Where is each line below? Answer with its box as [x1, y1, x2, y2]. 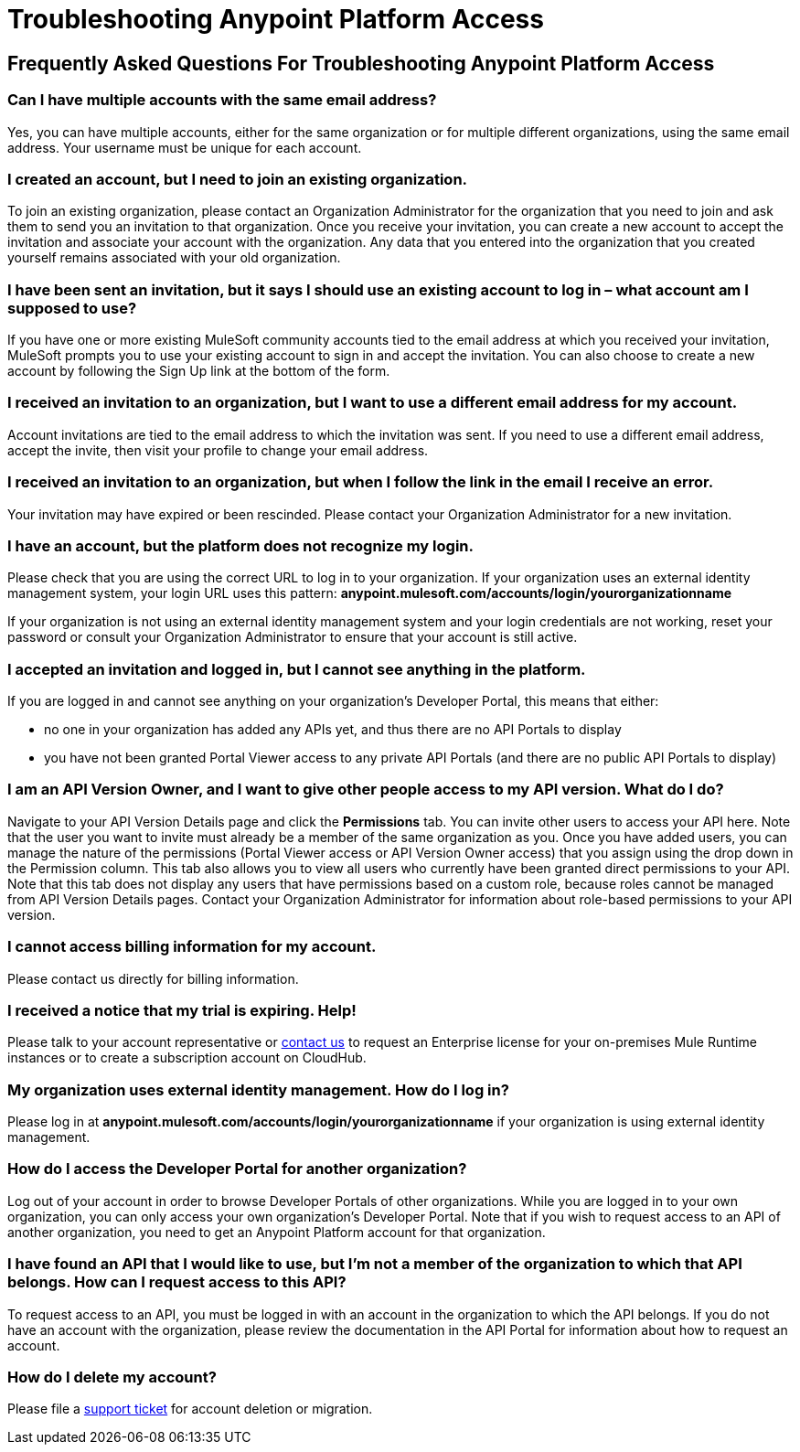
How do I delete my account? [7, 1367, 217, 1386]
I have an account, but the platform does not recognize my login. [7, 536, 474, 555]
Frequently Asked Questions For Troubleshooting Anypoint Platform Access [7, 51, 715, 75]
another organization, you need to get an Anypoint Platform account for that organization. [7, 1223, 546, 1240]
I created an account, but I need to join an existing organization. [7, 169, 468, 188]
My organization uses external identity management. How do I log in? [7, 1080, 509, 1099]
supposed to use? [7, 298, 137, 317]
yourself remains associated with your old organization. [7, 250, 341, 266]
